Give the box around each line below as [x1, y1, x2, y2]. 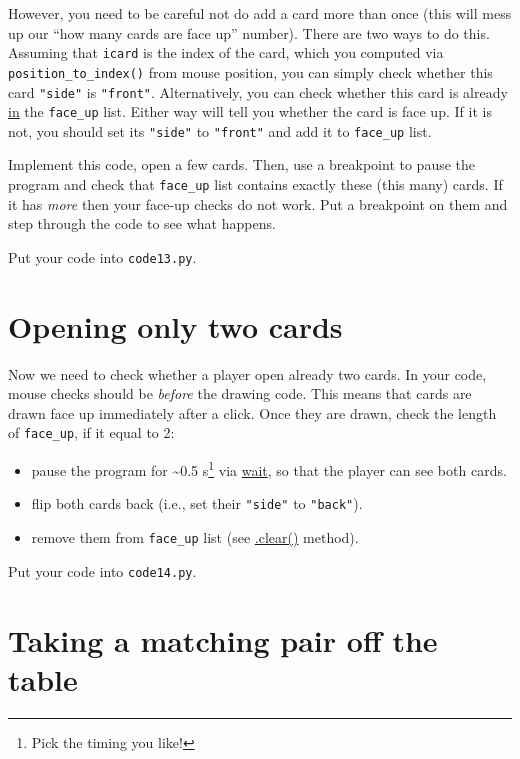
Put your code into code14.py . [8, 560, 197, 581]
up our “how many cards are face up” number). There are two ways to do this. [8, 22, 490, 43]
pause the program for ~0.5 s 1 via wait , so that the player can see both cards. [31, 457, 507, 480]
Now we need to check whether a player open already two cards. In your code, [8, 363, 487, 384]
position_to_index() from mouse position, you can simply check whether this [8, 61, 493, 82]
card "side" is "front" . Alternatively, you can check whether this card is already [8, 81, 508, 102]
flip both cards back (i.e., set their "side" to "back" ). [31, 493, 363, 514]
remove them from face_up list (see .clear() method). [31, 527, 359, 548]
